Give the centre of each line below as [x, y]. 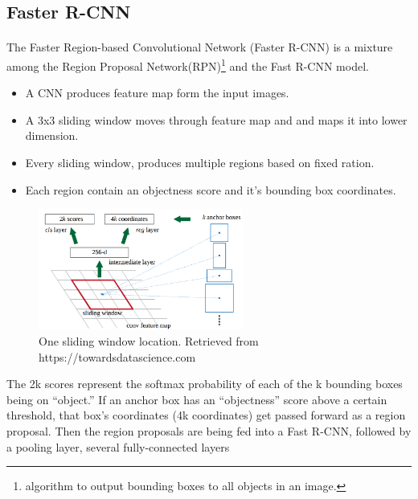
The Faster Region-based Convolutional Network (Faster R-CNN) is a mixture [200, 47]
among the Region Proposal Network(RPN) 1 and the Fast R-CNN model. [188, 64]
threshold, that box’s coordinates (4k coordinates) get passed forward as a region [206, 415]
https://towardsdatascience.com [117, 356]
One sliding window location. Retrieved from [149, 340]
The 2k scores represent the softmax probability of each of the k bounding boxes [205, 384]
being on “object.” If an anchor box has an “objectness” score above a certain [197, 399]
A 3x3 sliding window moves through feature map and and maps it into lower [216, 119]
